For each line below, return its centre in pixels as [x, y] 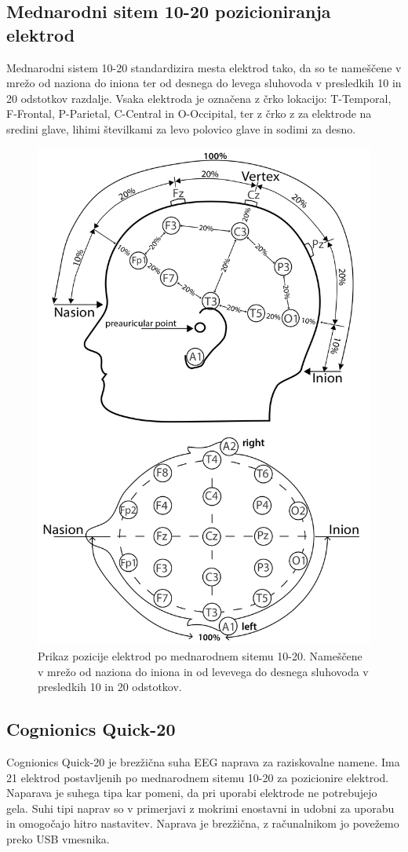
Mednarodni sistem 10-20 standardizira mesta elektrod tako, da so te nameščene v [204, 67]
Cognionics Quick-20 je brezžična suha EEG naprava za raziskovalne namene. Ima [203, 762]
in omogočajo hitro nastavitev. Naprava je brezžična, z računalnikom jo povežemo [203, 823]
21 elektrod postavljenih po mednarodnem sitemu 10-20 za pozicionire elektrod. [198, 777]
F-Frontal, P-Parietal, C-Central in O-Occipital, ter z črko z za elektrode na [189, 113]
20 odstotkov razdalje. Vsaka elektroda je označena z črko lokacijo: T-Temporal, [199, 98]
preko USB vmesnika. [58, 839]
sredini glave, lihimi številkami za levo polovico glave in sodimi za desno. [181, 128]
